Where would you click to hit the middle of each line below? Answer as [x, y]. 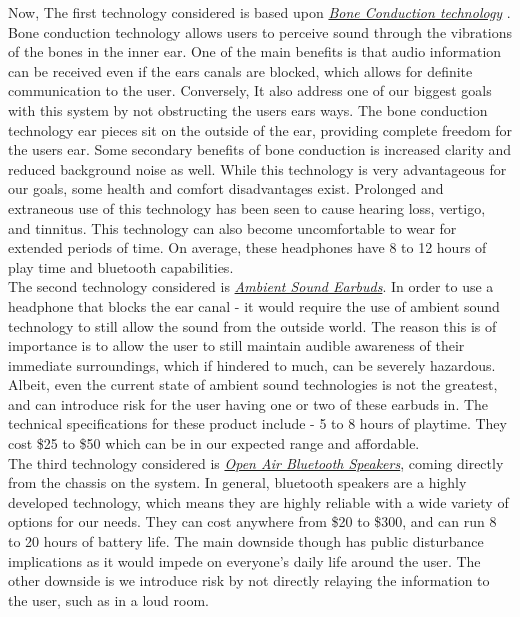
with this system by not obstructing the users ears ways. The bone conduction [248, 109]
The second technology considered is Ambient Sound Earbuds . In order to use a [251, 286]
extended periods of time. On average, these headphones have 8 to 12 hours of [247, 247]
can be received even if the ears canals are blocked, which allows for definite [240, 70]
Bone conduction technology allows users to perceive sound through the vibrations [260, 31]
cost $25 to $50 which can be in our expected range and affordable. [214, 443]
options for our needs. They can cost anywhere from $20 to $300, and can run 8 [252, 521]
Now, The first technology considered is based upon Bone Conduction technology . [259, 12]
